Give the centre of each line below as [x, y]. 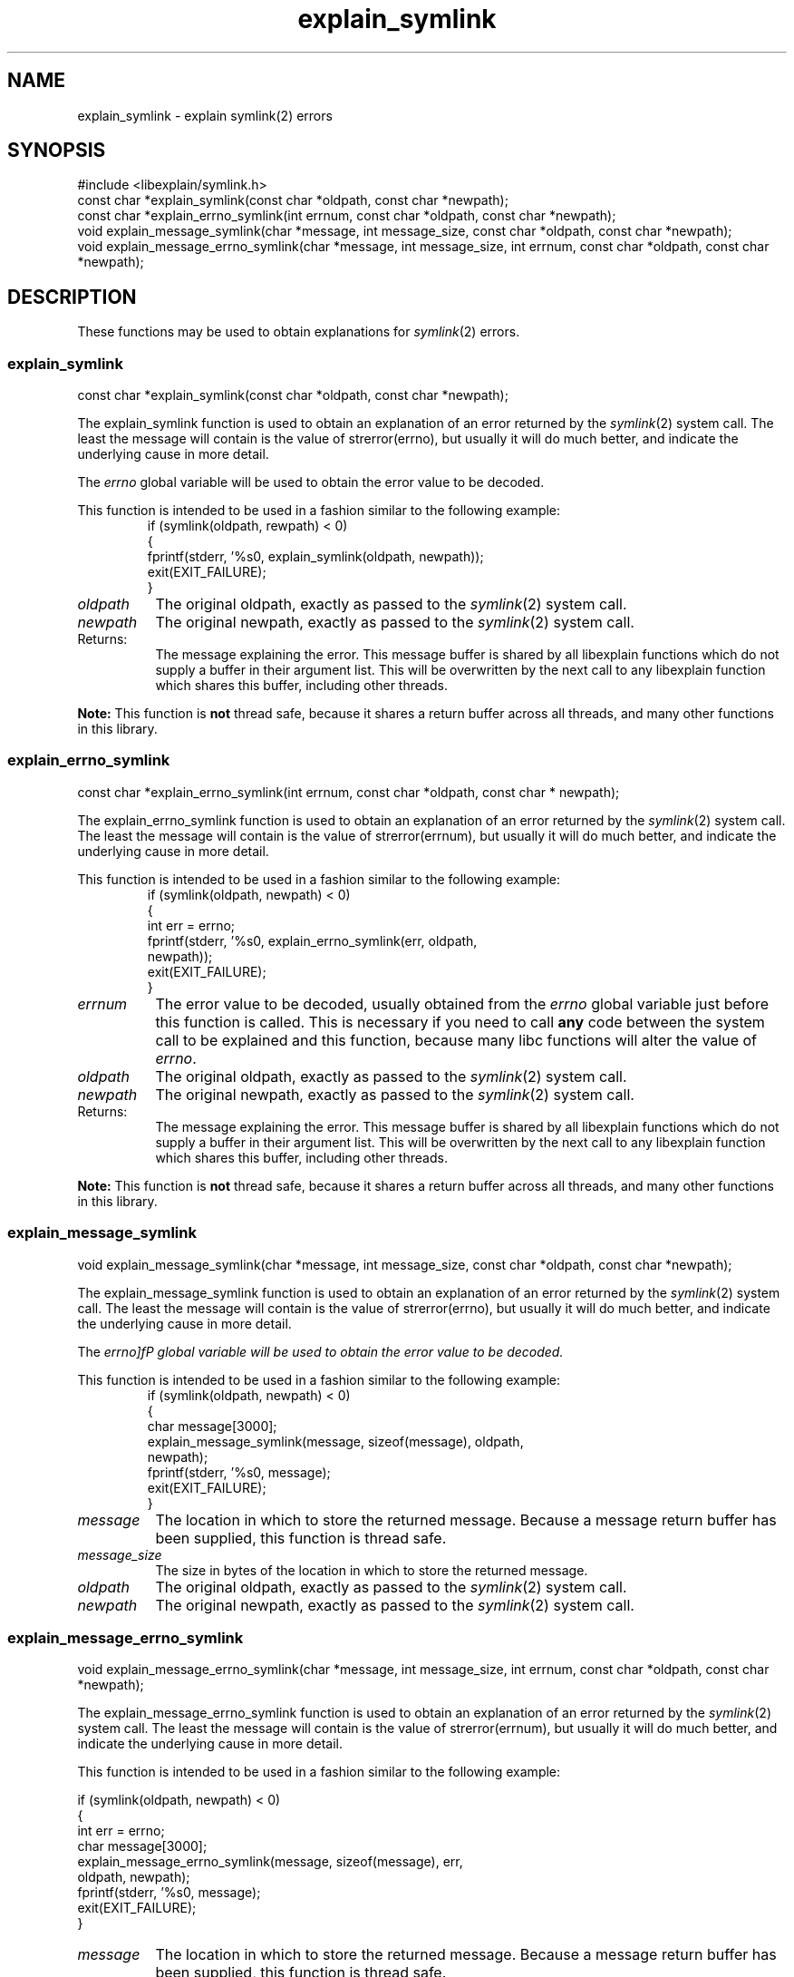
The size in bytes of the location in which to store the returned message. [372, 1570]
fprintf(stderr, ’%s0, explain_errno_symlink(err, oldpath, [312, 940]
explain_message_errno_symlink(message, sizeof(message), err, [270, 1862]
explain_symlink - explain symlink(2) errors [205, 115]
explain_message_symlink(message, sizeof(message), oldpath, [335, 1441]
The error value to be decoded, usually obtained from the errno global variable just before [462, 1003]
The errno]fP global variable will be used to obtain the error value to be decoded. [320, 1351]
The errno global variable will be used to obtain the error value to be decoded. [311, 482]
